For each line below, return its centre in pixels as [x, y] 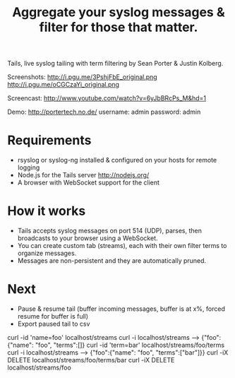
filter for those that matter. [119, 27]
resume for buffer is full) [53, 316]
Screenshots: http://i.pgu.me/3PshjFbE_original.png [82, 77]
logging [29, 167]
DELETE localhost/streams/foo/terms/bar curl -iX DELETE [91, 360]
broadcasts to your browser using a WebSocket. [88, 238]
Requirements [49, 140]
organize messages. [47, 253]
